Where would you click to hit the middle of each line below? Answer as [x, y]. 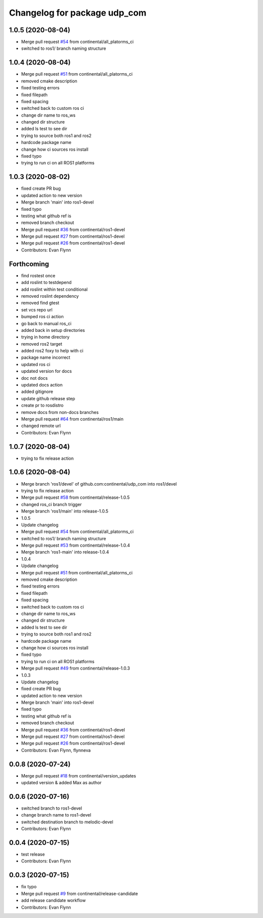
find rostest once [38, 275]
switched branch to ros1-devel [52, 808]
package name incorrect [46, 357]
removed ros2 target [42, 344]
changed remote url [41, 426]
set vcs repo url [37, 309]
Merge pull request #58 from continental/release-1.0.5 [75, 497]
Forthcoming [29, 264]
